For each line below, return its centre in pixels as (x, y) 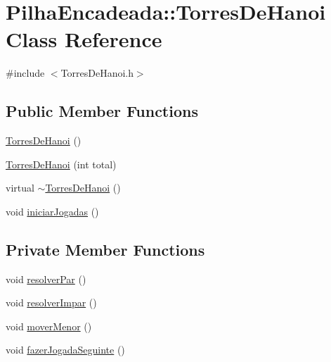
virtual (20, 188)
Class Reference (84, 39)
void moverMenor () (49, 326)
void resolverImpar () (51, 302)
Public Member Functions (102, 111)
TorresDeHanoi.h (97, 73)
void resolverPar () (46, 279)
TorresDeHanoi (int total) (61, 164)
